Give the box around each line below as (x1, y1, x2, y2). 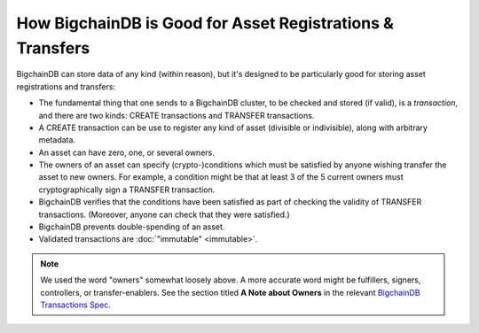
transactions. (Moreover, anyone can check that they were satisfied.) (38, 209, 290, 220)
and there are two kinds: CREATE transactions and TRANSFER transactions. (38, 110, 315, 120)
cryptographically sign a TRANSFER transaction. (38, 184, 216, 195)
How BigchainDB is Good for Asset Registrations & (16, 13, 395, 33)
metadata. (38, 135, 75, 145)
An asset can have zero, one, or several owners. (38, 147, 215, 158)
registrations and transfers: (16, 81, 115, 92)
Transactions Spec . (40, 299, 111, 310)
